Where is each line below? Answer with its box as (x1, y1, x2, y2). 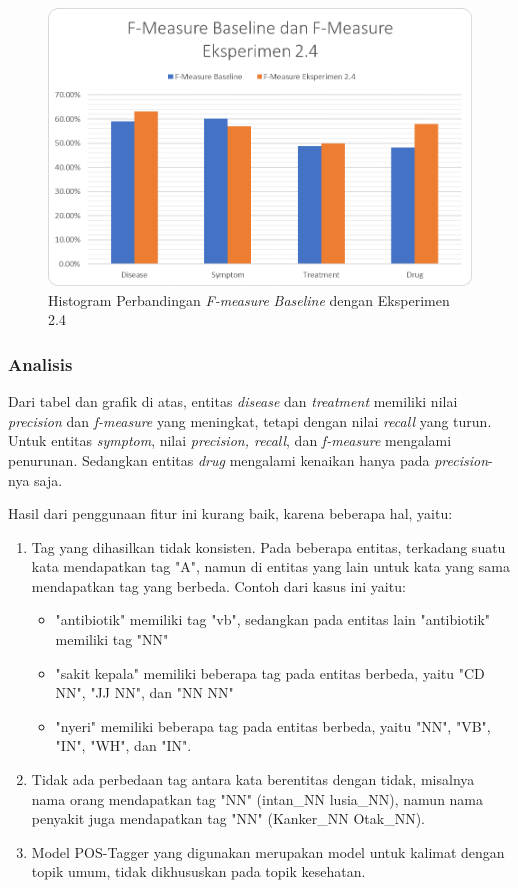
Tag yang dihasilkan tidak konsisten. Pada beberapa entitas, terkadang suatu (31, 536, 506, 557)
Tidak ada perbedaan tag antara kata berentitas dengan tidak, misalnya (31, 769, 475, 790)
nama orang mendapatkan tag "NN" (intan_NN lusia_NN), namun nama (31, 788, 484, 809)
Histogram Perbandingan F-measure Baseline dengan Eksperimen (48, 289, 450, 310)
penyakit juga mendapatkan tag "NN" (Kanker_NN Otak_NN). (31, 808, 426, 829)
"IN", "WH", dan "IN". (55, 735, 192, 756)
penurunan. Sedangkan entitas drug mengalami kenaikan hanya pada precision (8, 449, 489, 470)
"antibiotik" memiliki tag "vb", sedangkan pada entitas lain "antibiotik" (55, 609, 491, 630)
